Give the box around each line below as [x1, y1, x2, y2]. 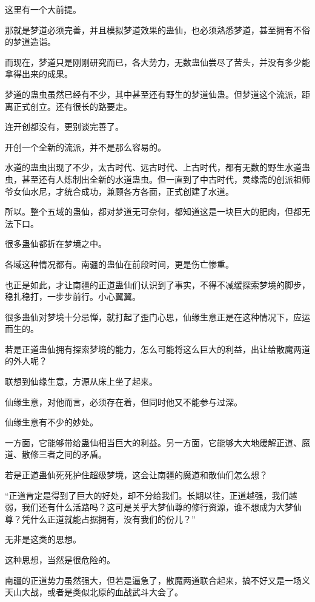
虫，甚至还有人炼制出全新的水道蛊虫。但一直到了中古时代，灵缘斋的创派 [5, 172, 293, 185]
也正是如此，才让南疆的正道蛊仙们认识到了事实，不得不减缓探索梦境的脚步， [5, 278, 310, 291]
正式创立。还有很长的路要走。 [13, 100, 132, 112]
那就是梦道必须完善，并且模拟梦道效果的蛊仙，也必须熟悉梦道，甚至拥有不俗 [5, 23, 310, 36]
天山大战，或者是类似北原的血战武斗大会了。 [5, 586, 183, 598]
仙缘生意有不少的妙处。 [5, 416, 98, 428]
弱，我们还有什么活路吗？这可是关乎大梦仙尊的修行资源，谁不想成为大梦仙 [5, 501, 302, 513]
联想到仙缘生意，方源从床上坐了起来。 [5, 375, 157, 388]
